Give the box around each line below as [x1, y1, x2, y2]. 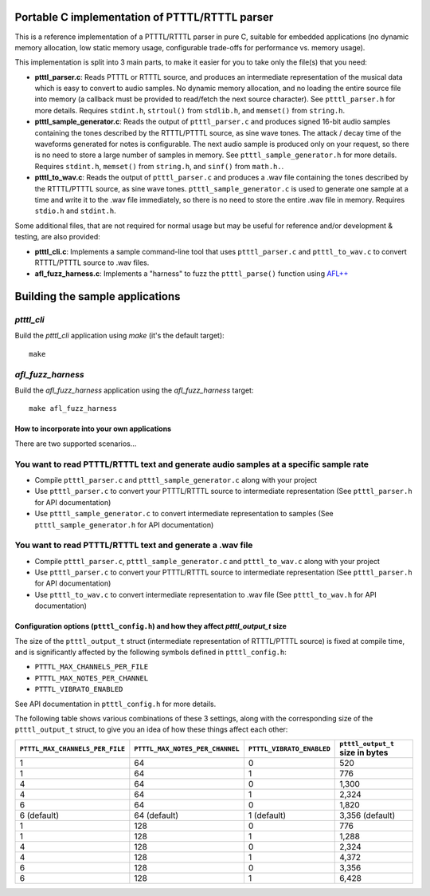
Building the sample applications [14, 290, 181, 303]
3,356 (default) [339, 810, 396, 821]
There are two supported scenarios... [14, 439, 137, 448]
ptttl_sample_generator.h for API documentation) [34, 519, 214, 530]
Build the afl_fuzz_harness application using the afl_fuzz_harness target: [14, 385, 254, 395]
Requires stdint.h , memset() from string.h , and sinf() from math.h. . [34, 161, 284, 171]
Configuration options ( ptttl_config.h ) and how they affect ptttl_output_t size [14, 622, 287, 631]
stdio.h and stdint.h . [34, 206, 117, 215]
